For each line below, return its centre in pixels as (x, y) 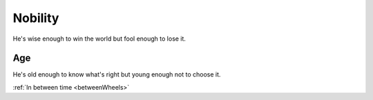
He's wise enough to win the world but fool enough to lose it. (99, 39)
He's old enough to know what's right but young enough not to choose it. (117, 74)
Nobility (36, 18)
